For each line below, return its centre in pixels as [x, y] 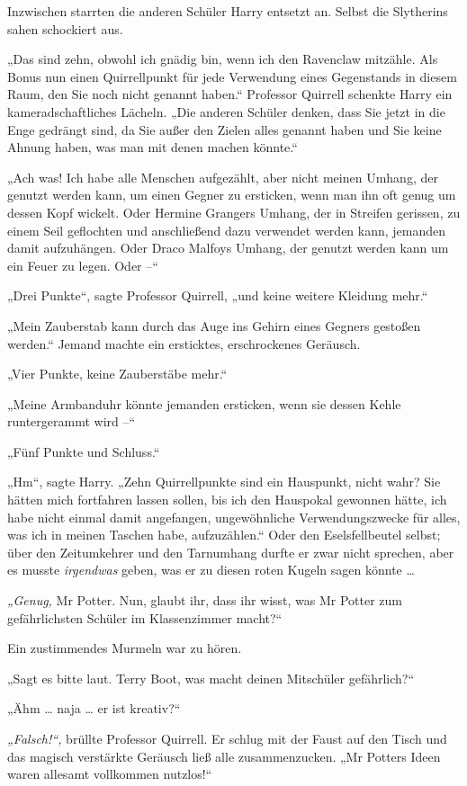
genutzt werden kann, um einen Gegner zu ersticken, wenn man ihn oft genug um [232, 195]
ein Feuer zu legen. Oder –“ [83, 265]
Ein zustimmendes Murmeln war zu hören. [125, 648]
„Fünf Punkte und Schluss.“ [84, 451]
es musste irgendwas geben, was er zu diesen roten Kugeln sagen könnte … [211, 570]
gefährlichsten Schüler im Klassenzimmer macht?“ [145, 617]
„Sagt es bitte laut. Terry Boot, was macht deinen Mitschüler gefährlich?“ [211, 678]
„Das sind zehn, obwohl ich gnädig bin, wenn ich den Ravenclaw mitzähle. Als [223, 59]
